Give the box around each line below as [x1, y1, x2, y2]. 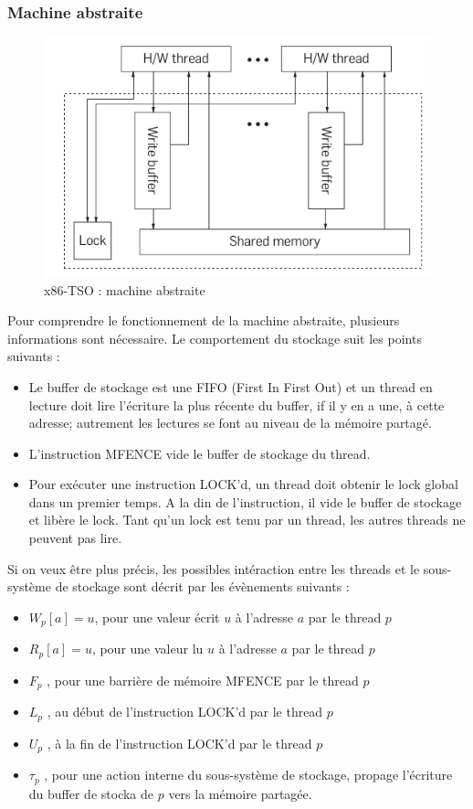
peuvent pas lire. [28, 528, 122, 548]
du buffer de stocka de [28, 783, 154, 803]
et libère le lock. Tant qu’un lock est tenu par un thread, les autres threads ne [28, 510, 466, 529]
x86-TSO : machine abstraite [44, 280, 205, 299]
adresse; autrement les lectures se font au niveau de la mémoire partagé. [28, 413, 432, 432]
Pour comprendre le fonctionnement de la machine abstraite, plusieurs [7, 311, 400, 330]
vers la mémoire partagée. [168, 783, 312, 803]
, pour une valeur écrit [94, 607, 220, 626]
